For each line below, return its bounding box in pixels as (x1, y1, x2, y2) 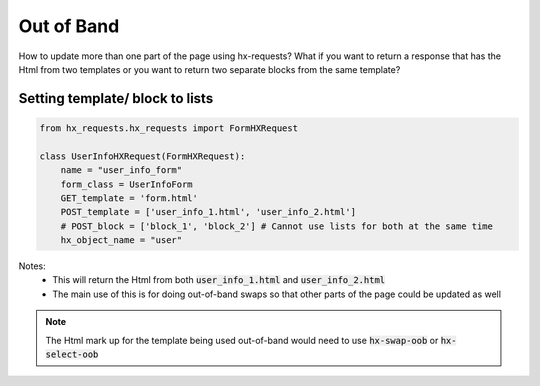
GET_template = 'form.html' (60, 192, 199, 204)
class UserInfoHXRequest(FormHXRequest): (39, 150, 246, 162)
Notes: (18, 260, 46, 272)
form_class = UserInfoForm (60, 178, 194, 190)
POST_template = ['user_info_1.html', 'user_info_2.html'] (60, 206, 357, 218)
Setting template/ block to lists (18, 90, 214, 107)
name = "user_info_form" (60, 165, 183, 176)
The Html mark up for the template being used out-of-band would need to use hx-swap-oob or (45, 334, 439, 346)
